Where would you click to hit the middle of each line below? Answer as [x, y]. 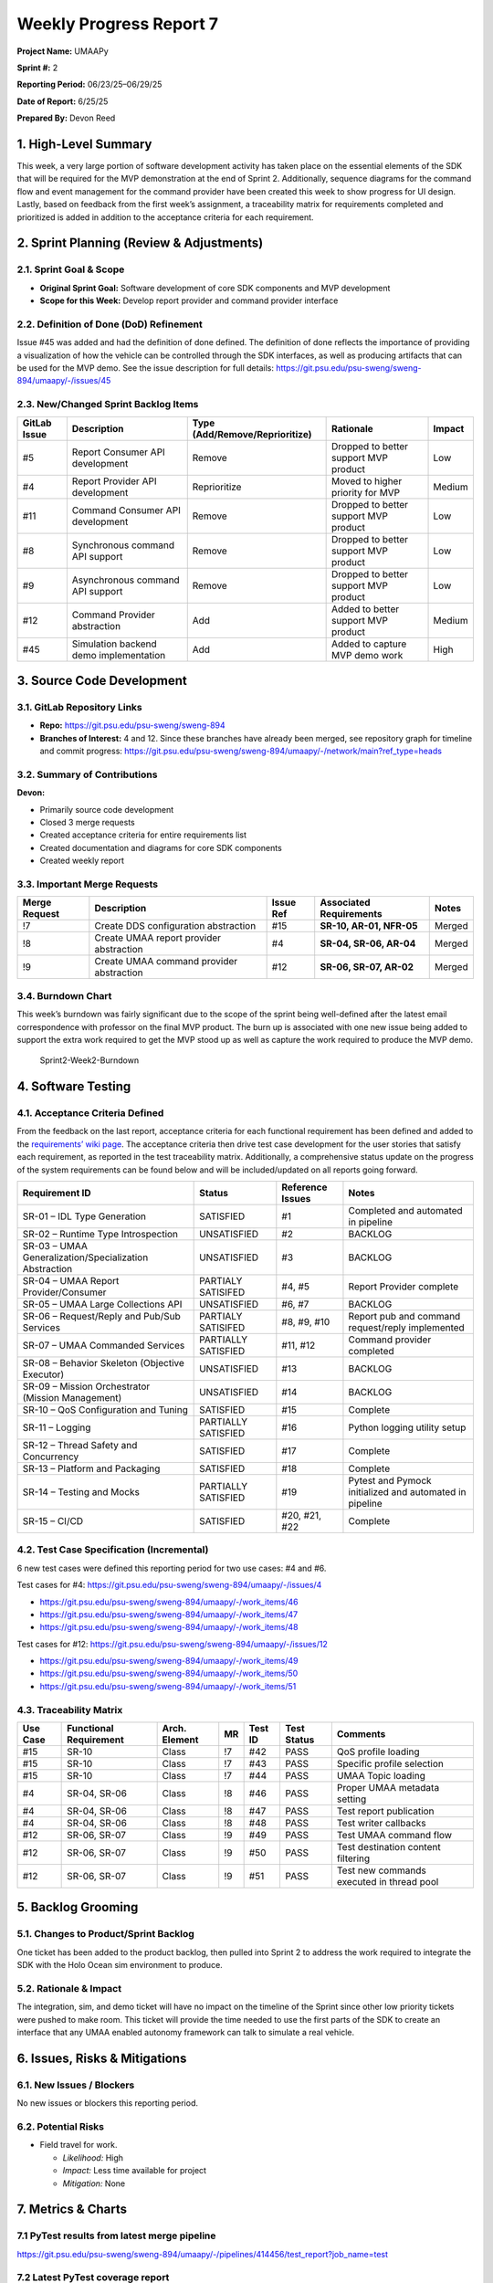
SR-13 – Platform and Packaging [91, 1468]
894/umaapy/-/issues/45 [64, 381]
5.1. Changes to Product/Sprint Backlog [106, 1934]
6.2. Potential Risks [61, 2127]
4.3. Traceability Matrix [70, 1710]
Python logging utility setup [407, 1427]
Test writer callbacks [381, 1824]
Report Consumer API [119, 452]
